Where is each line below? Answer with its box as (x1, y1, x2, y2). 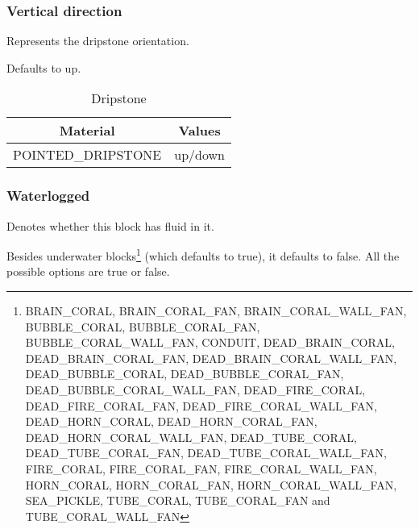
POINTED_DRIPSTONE (13, 145, 162, 165)
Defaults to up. (6, 59, 81, 76)
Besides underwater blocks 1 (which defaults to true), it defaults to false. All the (6, 245, 400, 264)
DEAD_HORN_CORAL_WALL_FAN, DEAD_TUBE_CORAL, (25, 428, 357, 445)
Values (178, 121, 221, 140)
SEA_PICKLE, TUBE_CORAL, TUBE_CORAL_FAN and (25, 492, 330, 509)
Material (59, 121, 115, 140)
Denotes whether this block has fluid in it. (6, 217, 214, 234)
